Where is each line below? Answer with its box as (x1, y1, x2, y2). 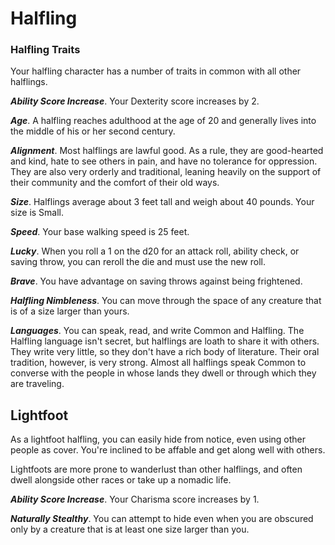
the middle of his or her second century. (10, 125, 176, 137)
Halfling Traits (10, 43, 81, 57)
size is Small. (10, 207, 65, 219)
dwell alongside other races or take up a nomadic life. (10, 474, 232, 486)
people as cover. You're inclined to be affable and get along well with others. (10, 444, 326, 456)
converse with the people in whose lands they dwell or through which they (10, 367, 317, 379)
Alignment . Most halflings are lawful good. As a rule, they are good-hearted (10, 145, 324, 157)
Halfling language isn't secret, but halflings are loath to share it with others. (10, 335, 320, 347)
